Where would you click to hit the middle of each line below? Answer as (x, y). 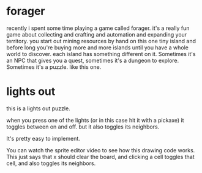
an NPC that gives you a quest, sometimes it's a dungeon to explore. (93, 60)
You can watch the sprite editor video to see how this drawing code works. (101, 150)
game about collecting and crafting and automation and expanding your (97, 34)
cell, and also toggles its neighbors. (51, 163)
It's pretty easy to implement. (43, 138)
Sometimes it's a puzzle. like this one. (54, 67)
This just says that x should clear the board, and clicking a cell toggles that (100, 157)
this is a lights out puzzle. (38, 108)
